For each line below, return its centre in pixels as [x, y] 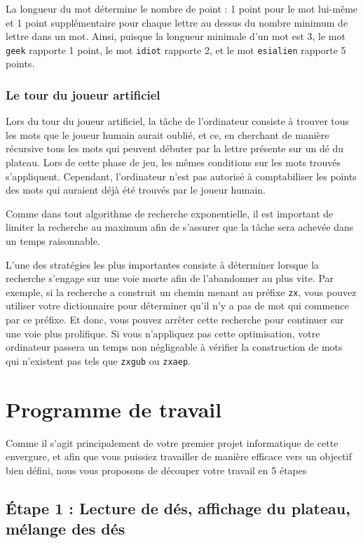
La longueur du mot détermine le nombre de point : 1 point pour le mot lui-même [182, 8]
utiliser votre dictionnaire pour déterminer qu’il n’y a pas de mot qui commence [177, 306]
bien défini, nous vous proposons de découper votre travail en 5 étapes [156, 470]
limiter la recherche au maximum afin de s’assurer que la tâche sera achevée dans [180, 227]
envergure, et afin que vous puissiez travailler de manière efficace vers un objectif [179, 456]
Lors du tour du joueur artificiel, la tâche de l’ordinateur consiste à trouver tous [178, 121]
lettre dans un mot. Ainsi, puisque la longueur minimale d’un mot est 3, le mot [176, 36]
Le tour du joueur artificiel [83, 94]
